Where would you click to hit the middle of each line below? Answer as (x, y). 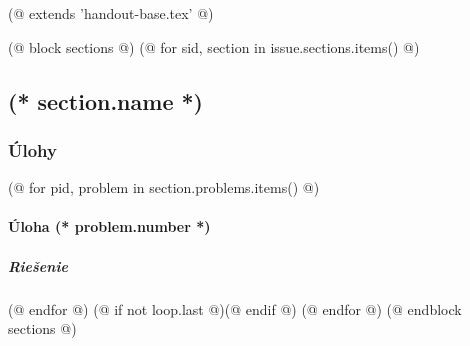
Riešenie (38, 265)
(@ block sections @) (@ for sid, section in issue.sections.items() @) (214, 46)
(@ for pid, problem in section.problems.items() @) (164, 187)
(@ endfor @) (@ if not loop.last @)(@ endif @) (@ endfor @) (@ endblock (235, 308)
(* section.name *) (105, 100)
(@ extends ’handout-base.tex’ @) (111, 13)
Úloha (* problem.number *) (109, 226)
